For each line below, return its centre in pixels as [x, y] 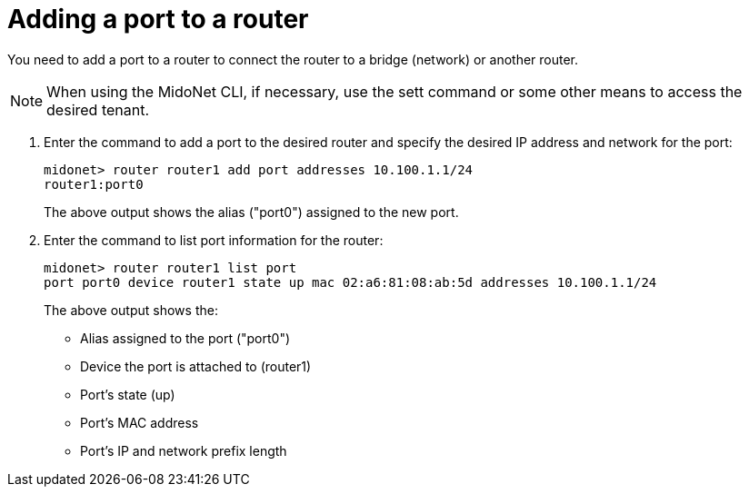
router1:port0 [94, 184]
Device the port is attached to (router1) [196, 366]
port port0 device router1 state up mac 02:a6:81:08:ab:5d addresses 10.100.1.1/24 [350, 282]
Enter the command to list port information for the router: [214, 240]
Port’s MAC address [140, 422]
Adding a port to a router [158, 19]
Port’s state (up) [128, 394]
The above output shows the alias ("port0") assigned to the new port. [251, 212]
